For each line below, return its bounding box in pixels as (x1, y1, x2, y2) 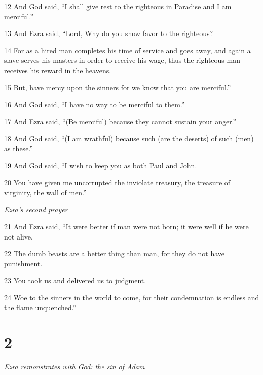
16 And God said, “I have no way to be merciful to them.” (4, 99, 185, 110)
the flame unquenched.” (4, 302, 77, 313)
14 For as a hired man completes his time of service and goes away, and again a (4, 45, 251, 55)
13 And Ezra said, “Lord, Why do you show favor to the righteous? (4, 28, 213, 39)
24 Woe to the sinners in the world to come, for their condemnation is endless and (4, 292, 259, 302)
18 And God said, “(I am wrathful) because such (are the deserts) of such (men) (4, 133, 254, 144)
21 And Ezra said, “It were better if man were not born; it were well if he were (4, 221, 249, 231)
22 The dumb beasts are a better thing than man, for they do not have (4, 248, 225, 259)
